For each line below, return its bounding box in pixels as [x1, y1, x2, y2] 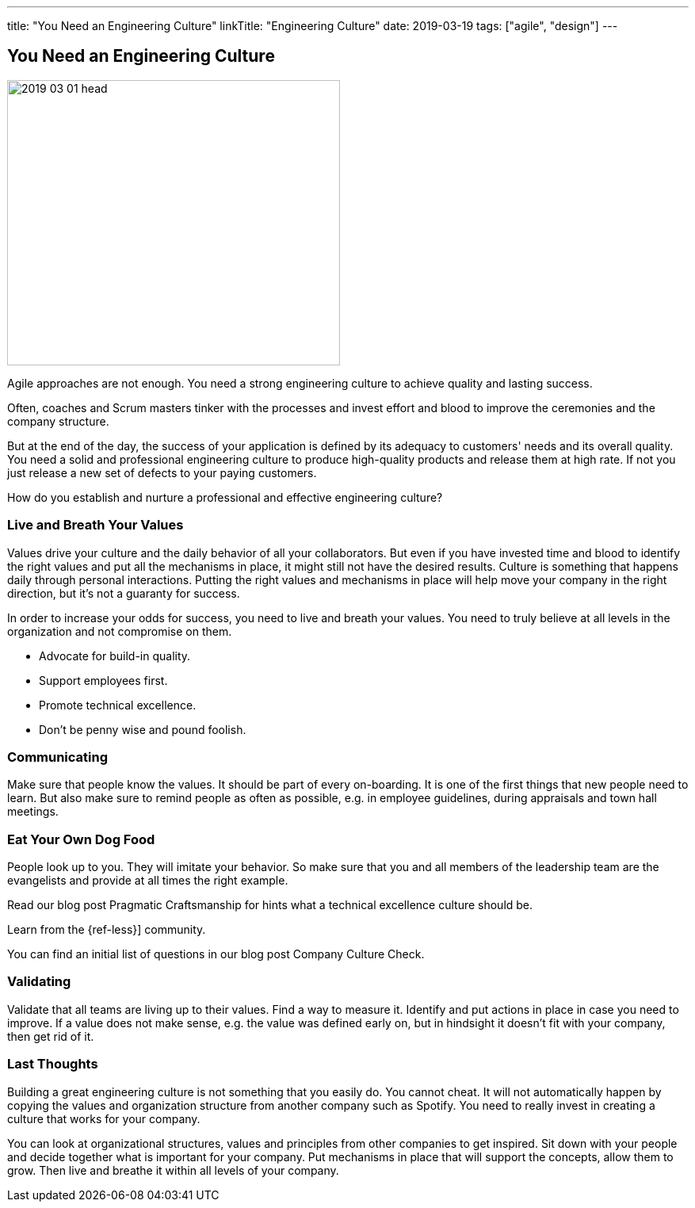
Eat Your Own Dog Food [7, 831, 155, 847]
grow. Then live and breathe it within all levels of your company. [7, 1163, 339, 1177]
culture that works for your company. [7, 1111, 200, 1126]
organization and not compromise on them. [7, 624, 232, 638]
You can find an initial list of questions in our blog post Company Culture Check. [7, 947, 425, 961]
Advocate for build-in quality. [39, 648, 191, 663]
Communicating [7, 748, 109, 765]
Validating [7, 973, 71, 990]
